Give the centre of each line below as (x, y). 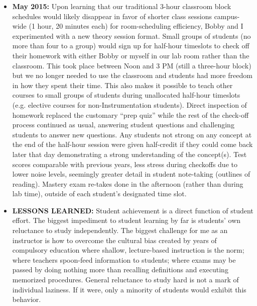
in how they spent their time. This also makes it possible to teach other (122, 85)
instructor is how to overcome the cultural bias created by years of (114, 240)
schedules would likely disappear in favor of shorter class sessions (112, 16)
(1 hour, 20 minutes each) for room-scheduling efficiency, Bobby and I (136, 26)
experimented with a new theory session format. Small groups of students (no (132, 35)
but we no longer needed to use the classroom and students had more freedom (132, 75)
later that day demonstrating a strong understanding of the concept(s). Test (130, 154)
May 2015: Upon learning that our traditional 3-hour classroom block (122, 6)
